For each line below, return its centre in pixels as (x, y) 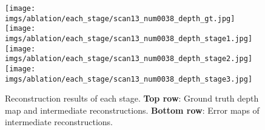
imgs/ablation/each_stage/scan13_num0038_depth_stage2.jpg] (129, 59)
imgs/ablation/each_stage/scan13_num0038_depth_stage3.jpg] (129, 79)
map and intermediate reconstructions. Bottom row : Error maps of (132, 110)
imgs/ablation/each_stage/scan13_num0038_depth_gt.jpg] (120, 18)
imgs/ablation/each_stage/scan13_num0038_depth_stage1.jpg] (129, 38)
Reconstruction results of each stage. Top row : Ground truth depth (132, 98)
